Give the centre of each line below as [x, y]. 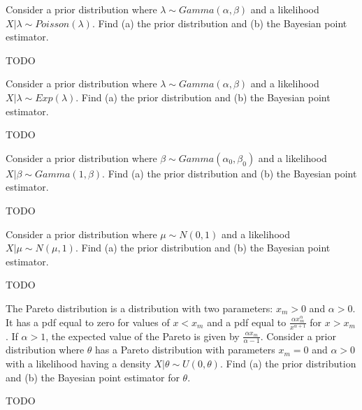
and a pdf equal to [247, 322]
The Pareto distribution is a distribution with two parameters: [139, 308]
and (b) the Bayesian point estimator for [93, 377]
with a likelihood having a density [78, 364]
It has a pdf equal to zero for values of [88, 322]
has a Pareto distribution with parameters [185, 350]
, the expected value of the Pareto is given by [143, 336]
